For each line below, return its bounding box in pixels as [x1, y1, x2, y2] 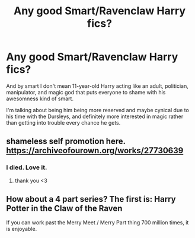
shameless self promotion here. [6, 137, 126, 147]
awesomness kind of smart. [6, 95, 74, 102]
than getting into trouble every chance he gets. [6, 119, 121, 126]
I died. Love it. [6, 163, 47, 172]
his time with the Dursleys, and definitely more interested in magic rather [6, 113, 184, 120]
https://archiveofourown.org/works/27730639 [6, 145, 184, 156]
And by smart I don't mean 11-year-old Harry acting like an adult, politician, [6, 82, 188, 90]
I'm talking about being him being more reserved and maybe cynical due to [6, 106, 190, 113]
